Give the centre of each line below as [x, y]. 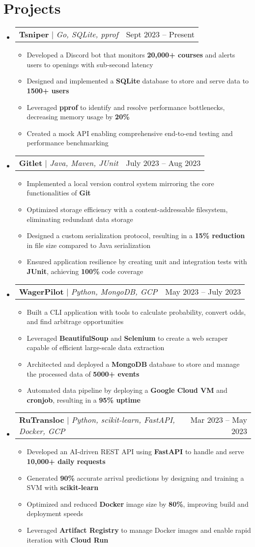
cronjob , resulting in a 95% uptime [84, 399]
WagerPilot [41, 291]
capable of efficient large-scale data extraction [96, 347]
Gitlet [31, 163]
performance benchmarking [68, 143]
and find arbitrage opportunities [75, 321]
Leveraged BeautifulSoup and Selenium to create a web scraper [127, 338]
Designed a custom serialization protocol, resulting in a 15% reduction [136, 235]
